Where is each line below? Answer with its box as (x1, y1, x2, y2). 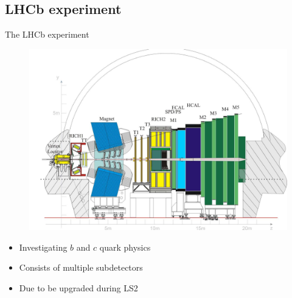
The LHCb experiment (5, 28, 89, 41)
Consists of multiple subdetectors (19, 261, 143, 274)
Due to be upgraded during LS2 (19, 281, 138, 294)
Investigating (19, 240, 68, 253)
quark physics (99, 240, 151, 253)
